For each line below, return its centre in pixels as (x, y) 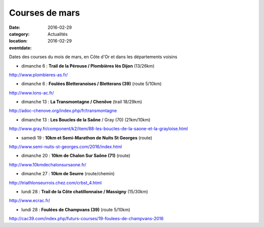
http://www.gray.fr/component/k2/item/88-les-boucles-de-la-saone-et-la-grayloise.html (99, 129)
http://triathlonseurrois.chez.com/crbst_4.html (55, 182)
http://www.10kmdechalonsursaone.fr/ (48, 164)
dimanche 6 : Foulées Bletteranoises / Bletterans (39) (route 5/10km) (91, 84)
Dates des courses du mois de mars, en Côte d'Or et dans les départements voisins (93, 57)
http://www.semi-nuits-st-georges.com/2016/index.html (66, 147)
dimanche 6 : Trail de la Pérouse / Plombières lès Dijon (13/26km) (88, 66)
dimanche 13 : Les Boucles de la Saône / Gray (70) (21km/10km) (86, 119)
